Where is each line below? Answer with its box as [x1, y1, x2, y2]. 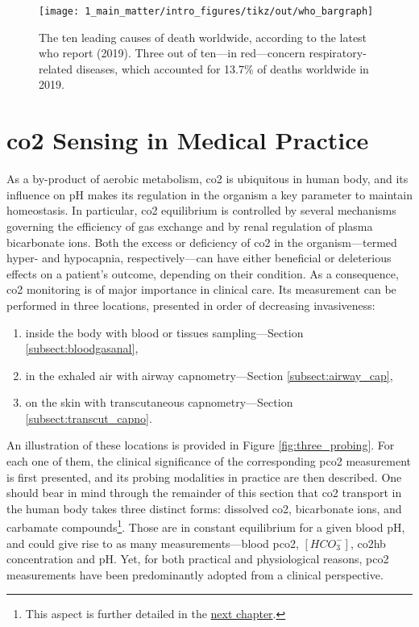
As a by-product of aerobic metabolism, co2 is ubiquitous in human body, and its [6, 170, 409, 187]
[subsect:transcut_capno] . [25, 409, 152, 426]
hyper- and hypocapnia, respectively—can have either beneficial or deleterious [6, 249, 392, 266]
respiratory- [309, 44, 367, 61]
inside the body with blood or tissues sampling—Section [25, 324, 304, 341]
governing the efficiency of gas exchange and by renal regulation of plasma [6, 217, 373, 234]
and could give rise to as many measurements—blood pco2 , [6, 534, 299, 551]
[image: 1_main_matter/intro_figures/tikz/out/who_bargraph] [39, 6, 374, 17]
